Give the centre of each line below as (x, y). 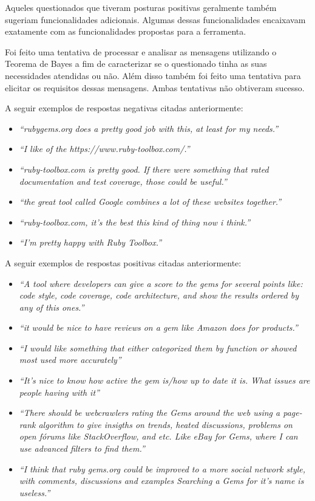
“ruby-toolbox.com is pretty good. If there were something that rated (144, 169)
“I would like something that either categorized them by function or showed (158, 347)
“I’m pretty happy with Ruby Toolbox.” (90, 242)
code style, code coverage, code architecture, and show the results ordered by (159, 295)
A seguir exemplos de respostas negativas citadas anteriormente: (124, 108)
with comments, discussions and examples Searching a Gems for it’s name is (161, 481)
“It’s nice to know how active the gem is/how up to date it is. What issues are (164, 380)
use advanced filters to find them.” (82, 448)
